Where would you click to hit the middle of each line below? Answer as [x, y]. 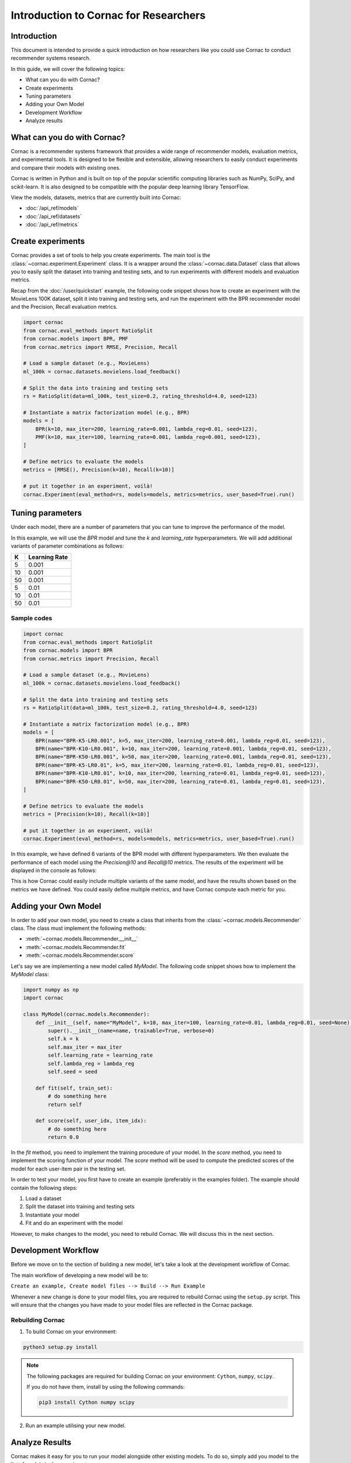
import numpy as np [51, 990]
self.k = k [63, 1039]
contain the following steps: [44, 1187]
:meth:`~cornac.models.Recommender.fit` [76, 947]
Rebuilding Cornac [38, 1320]
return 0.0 [63, 1137]
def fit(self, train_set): [74, 1088]
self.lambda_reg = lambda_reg [91, 1063]
